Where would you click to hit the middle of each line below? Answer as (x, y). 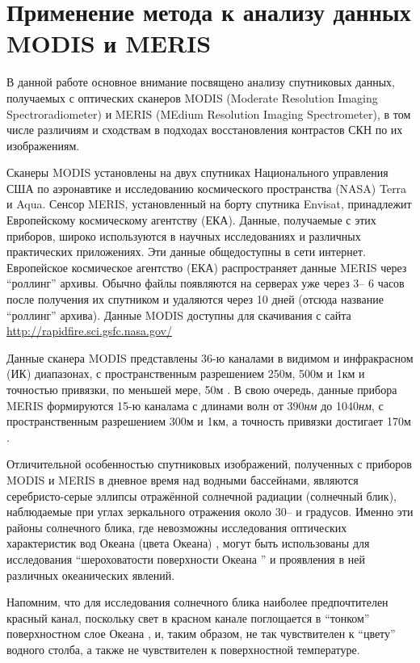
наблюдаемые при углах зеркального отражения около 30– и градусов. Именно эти (210, 512)
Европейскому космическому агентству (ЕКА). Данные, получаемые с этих (191, 220)
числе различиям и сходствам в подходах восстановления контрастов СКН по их (205, 130)
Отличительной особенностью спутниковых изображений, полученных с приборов (209, 464)
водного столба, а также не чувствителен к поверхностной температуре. (183, 649)
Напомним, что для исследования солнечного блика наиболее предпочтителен (197, 602)
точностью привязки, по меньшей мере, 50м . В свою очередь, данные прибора (202, 389)
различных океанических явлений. (91, 575)
